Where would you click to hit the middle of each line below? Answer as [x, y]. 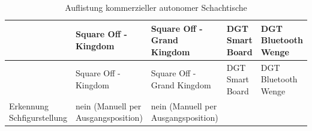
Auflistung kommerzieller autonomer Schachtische [156, 7]
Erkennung [29, 105]
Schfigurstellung [38, 117]
